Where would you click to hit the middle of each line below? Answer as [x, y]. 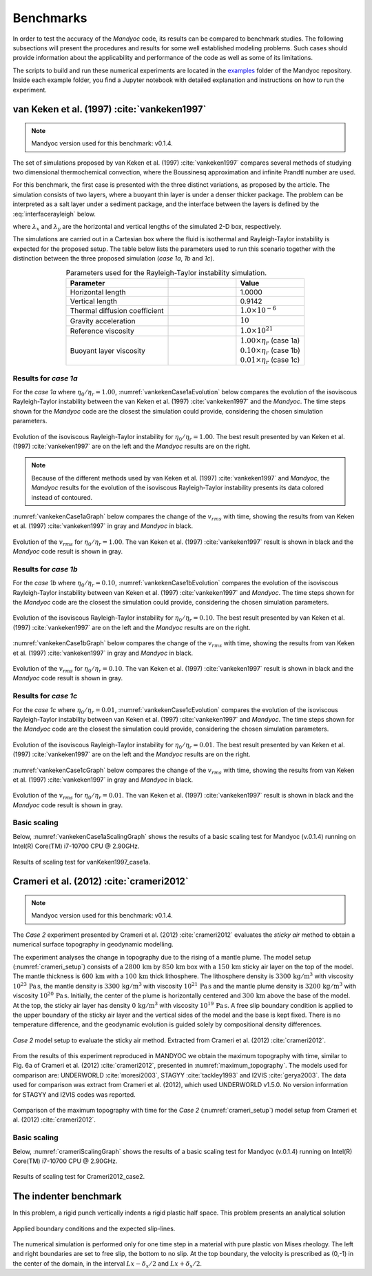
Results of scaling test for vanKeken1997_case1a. [82, 862]
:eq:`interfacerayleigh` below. [54, 214]
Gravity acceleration [103, 321]
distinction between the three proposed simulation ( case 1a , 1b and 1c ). [114, 259]
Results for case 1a [45, 378]
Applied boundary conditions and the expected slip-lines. [94, 1228]
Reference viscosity [102, 331]
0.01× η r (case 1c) [270, 361]
